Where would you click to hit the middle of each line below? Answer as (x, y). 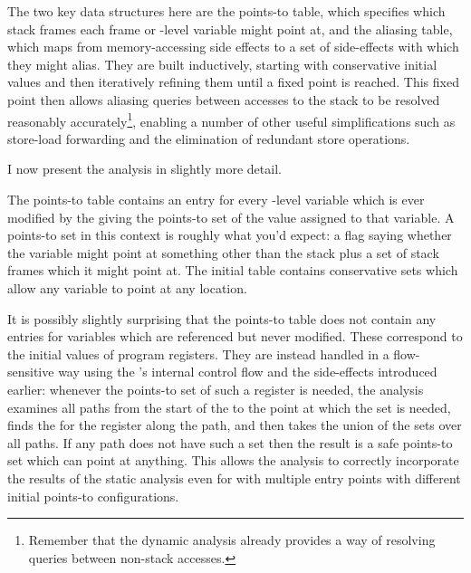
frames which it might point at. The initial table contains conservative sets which (233, 270)
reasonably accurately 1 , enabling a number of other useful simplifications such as (231, 119)
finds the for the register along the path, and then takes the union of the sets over (235, 425)
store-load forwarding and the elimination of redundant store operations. (209, 138)
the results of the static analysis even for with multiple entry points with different (234, 477)
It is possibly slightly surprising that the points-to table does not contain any (222, 318)
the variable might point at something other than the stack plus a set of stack (223, 252)
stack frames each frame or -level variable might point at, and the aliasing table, (230, 29)
